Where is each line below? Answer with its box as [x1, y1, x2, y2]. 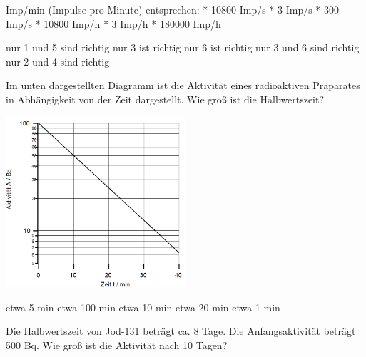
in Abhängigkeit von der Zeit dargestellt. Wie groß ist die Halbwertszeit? [6, 91, 325, 106]
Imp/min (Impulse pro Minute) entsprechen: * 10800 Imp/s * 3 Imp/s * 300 [6, 2, 340, 16]
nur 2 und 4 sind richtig [6, 53, 110, 68]
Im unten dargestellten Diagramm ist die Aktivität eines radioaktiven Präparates [6, 78, 360, 93]
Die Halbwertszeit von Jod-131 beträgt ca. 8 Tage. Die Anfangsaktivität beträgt [6, 324, 356, 338]
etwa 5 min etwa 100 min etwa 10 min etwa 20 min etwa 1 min [6, 299, 280, 314]
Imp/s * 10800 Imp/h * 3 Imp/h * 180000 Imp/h [6, 16, 221, 31]
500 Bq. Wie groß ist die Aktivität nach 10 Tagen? [6, 337, 228, 352]
